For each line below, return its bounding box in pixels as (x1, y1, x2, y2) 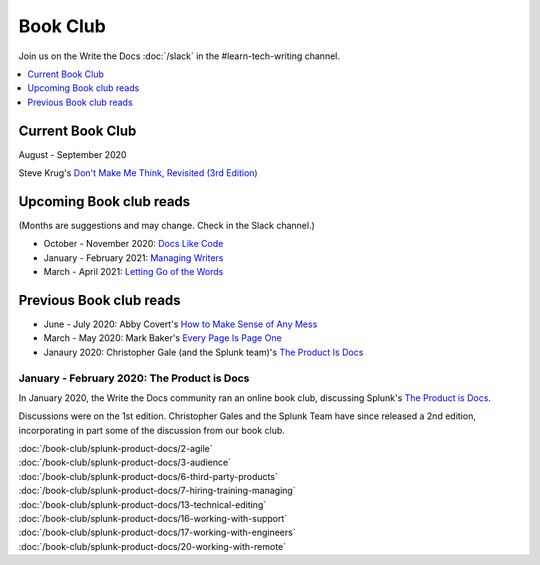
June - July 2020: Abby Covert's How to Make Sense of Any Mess (43, 318, 318, 330)
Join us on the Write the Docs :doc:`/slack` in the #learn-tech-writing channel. (18, 50, 340, 62)
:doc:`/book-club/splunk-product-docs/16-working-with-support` (18, 513, 288, 525)
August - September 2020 (18, 148, 127, 160)
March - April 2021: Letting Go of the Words (43, 266, 224, 278)
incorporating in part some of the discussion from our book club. (18, 424, 285, 436)
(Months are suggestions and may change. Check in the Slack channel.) (18, 219, 315, 231)
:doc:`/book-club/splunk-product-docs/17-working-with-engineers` (18, 526, 296, 539)
